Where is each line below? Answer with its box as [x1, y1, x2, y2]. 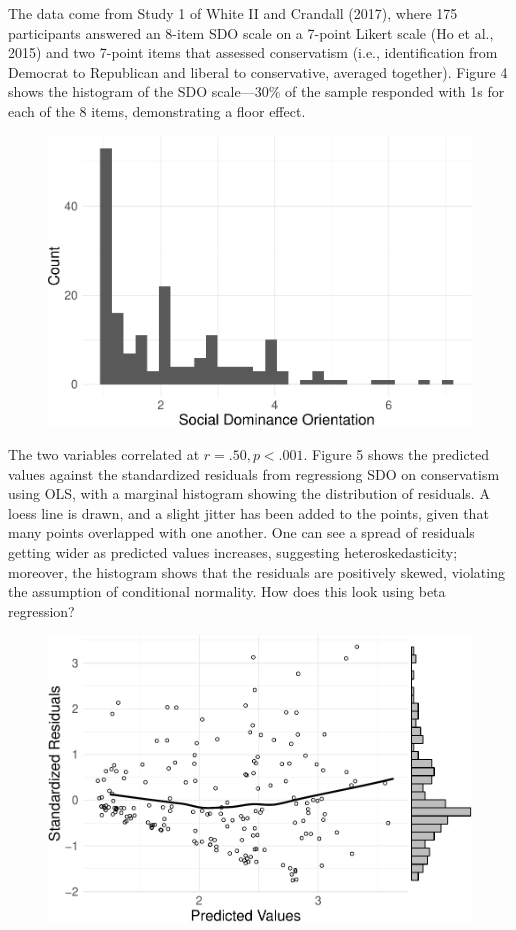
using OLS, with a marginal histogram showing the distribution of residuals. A [8, 483, 490, 504]
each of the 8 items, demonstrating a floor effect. [8, 100, 306, 121]
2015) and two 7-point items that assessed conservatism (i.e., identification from [8, 42, 498, 63]
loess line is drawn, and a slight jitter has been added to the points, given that [8, 502, 489, 523]
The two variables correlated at [8, 443, 200, 464]
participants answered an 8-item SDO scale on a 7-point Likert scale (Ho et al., [8, 22, 494, 43]
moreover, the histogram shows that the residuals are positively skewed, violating [8, 561, 505, 582]
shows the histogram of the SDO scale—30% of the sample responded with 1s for [8, 81, 505, 102]
